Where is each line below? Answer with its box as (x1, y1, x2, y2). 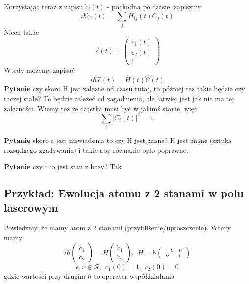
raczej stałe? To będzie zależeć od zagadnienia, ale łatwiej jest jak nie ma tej (4, 93, 234, 104)
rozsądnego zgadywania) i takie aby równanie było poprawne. (4, 144, 188, 155)
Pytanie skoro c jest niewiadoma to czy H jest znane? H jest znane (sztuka (4, 135, 232, 145)
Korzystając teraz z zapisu (4, 1, 83, 11)
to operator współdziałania (94, 270, 174, 281)
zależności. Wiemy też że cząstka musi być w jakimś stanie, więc (4, 103, 198, 113)
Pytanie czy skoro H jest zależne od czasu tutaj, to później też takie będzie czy (4, 84, 245, 94)
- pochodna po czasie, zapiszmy (107, 1, 201, 11)
